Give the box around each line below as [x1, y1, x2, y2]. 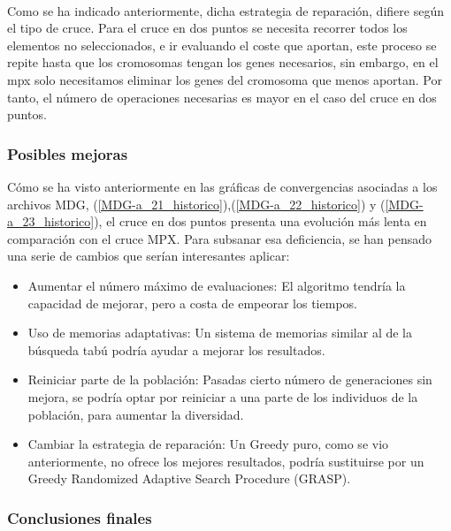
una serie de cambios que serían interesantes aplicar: [7, 247, 290, 265]
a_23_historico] [7, 212, 95, 231]
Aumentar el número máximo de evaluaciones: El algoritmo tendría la [27, 276, 406, 294]
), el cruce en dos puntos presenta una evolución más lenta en [94, 212, 427, 231]
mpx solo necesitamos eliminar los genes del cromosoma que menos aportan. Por [7, 70, 442, 88]
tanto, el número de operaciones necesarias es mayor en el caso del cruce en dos [7, 87, 437, 106]
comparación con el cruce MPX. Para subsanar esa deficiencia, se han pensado [7, 229, 432, 247]
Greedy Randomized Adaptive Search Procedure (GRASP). [27, 469, 351, 488]
